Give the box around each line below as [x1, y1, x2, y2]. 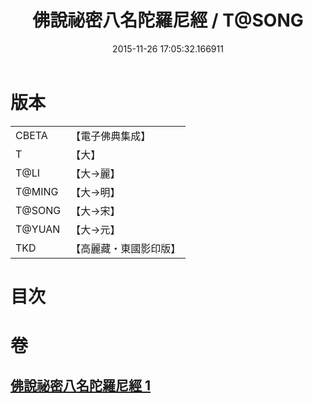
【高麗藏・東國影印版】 [70, 241, 182, 255]
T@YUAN [15, 222, 61, 236]
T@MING [15, 184, 59, 198]
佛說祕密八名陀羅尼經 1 [10, 377, 152, 395]
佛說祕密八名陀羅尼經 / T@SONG [32, 9, 304, 32]
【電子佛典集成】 [70, 129, 152, 143]
